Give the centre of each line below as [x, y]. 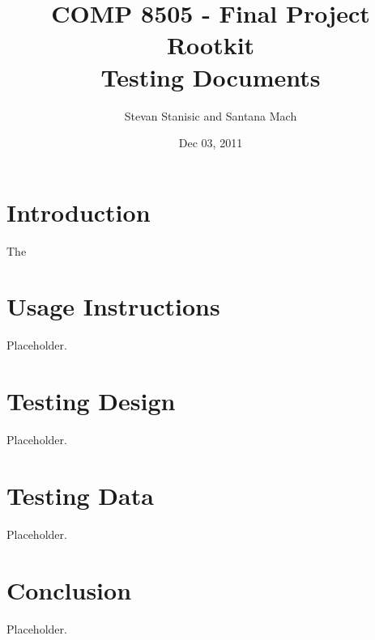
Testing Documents [211, 76]
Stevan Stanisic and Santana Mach [211, 115]
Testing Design [91, 401]
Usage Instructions [113, 306]
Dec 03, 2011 [211, 143]
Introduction [79, 212]
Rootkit [211, 45]
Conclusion [69, 589]
